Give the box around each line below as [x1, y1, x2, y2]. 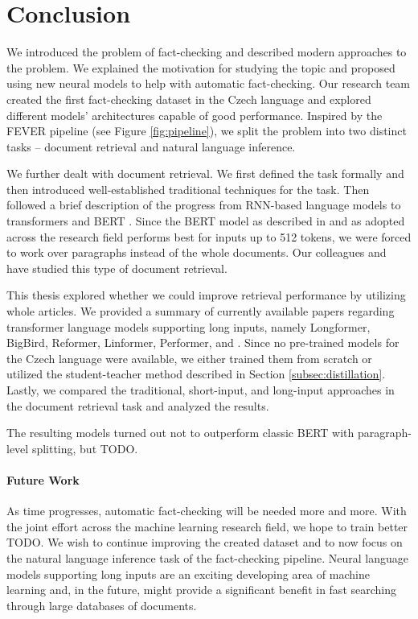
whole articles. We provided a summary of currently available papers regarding [6, 303, 395, 320]
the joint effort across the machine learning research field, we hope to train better [6, 518, 408, 534]
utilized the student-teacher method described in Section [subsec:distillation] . [6, 365, 386, 382]
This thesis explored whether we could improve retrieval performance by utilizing [6, 287, 406, 303]
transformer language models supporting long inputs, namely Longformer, [6, 318, 371, 335]
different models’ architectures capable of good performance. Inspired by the [6, 106, 383, 123]
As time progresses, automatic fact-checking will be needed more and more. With [6, 502, 407, 519]
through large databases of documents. [6, 596, 197, 613]
